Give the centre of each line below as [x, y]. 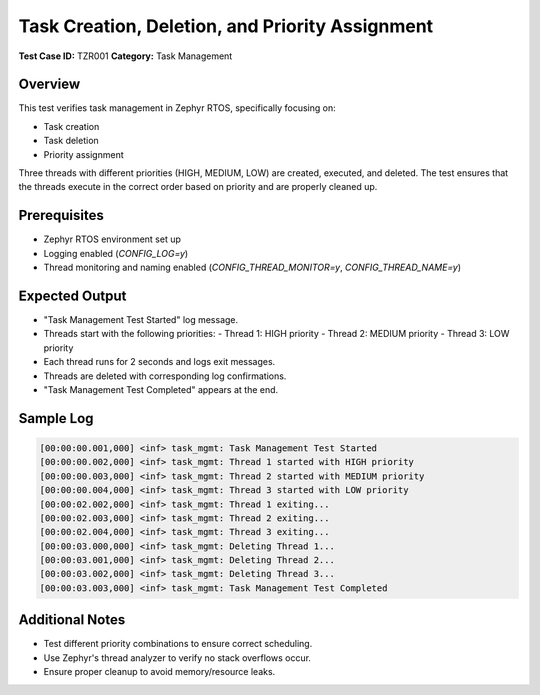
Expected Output [72, 295]
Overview [49, 84]
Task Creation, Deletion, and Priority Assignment [226, 26]
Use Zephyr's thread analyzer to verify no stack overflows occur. [177, 657]
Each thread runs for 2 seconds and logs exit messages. [159, 362]
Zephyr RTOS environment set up [112, 239]
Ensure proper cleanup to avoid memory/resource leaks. [159, 672]
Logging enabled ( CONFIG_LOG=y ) [116, 253]
